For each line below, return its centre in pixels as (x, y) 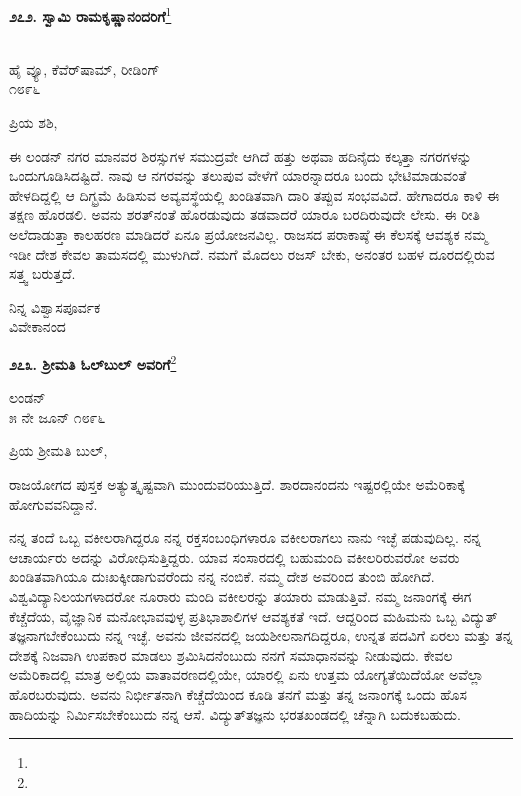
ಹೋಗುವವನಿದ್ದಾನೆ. (53, 503)
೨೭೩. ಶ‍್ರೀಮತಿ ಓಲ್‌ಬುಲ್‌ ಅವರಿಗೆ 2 (93, 362)
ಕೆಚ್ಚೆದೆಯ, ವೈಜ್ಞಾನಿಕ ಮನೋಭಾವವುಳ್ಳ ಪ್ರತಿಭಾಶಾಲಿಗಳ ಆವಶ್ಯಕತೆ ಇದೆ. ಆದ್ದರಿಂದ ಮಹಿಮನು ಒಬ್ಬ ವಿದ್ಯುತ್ (253, 615)
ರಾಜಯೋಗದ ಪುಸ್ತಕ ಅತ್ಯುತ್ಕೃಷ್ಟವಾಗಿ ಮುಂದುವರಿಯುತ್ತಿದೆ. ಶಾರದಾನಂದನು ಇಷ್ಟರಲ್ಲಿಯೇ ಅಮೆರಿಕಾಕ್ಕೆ (237, 484)
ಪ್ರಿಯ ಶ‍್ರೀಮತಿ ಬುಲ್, (58, 450)
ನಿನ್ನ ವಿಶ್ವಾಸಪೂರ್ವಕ (55, 306)
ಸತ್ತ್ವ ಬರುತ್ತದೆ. (42, 273)
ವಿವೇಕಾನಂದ (37, 326)
